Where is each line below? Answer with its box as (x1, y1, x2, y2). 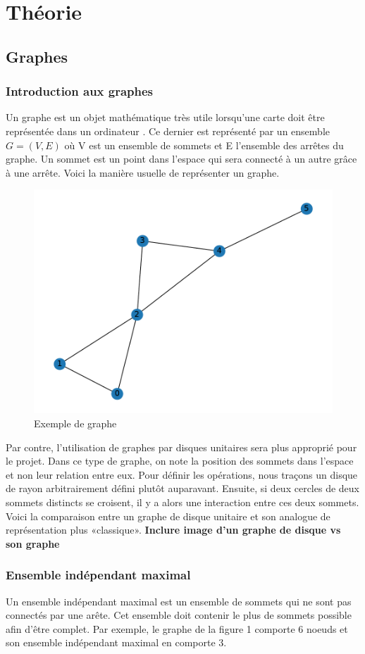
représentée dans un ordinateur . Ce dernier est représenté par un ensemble (6, 123, 330, 138)
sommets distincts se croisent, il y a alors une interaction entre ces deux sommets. (6, 494, 359, 509)
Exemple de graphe (34, 415, 117, 430)
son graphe (6, 536, 60, 551)
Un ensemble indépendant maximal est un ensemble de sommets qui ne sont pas (6, 593, 352, 608)
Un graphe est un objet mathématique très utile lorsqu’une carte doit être (6, 110, 325, 125)
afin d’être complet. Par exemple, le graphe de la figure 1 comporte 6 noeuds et (6, 621, 348, 636)
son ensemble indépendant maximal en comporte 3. (6, 635, 227, 650)
